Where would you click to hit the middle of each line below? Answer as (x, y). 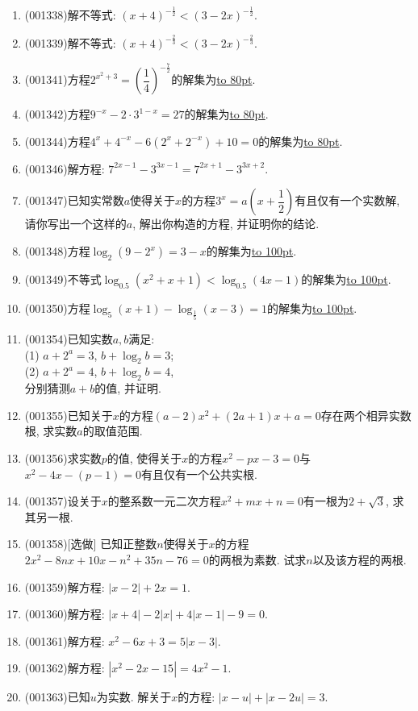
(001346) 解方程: (65, 168)
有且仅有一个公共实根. (199, 474)
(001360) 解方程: (65, 614)
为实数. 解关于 (134, 697)
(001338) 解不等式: (70, 15)
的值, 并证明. (128, 388)
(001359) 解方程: (65, 586)
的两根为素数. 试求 (257, 559)
